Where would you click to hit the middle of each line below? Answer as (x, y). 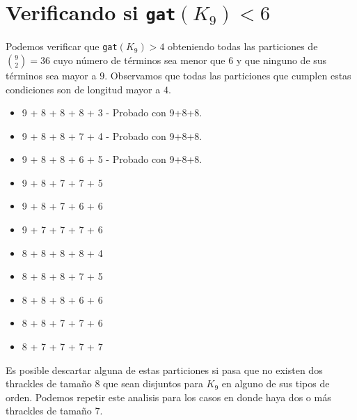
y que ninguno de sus (281, 60)
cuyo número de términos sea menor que (139, 60)
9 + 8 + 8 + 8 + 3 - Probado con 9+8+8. (112, 112)
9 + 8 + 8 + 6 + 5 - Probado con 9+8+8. (112, 159)
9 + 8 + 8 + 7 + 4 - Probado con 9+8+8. (112, 135)
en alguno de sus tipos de (276, 383)
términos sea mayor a (51, 75)
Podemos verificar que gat (62, 46)
